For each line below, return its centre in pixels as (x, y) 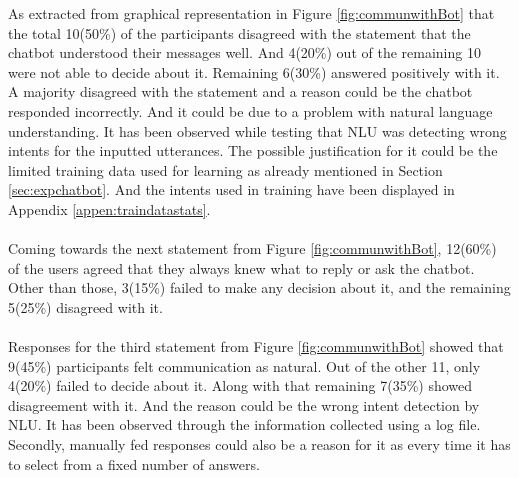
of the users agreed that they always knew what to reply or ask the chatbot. (241, 267)
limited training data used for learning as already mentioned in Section (225, 169)
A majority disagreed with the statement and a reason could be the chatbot (240, 91)
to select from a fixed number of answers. (134, 463)
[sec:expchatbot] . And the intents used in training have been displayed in (231, 189)
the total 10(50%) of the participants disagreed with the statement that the (239, 32)
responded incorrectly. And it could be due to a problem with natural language (250, 110)
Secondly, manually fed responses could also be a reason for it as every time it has (259, 444)
